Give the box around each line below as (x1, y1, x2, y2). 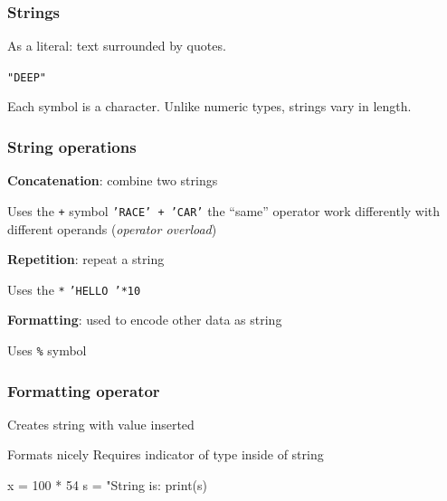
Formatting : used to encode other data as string (7, 310, 282, 329)
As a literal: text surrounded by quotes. (7, 36, 226, 55)
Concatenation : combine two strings (7, 171, 218, 190)
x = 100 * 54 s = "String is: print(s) (7, 476, 207, 495)
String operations (7, 135, 137, 157)
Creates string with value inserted (7, 414, 195, 433)
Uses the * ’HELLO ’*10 (7, 279, 141, 298)
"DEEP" (7, 71, 46, 84)
